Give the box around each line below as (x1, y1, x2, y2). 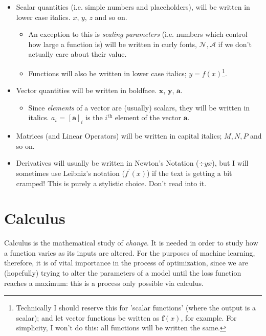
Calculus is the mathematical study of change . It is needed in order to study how (4, 237, 258, 248)
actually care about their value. (28, 49, 127, 59)
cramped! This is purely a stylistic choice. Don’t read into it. (16, 177, 207, 188)
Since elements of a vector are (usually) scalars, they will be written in (28, 102, 250, 113)
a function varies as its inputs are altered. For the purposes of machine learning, (4, 247, 255, 258)
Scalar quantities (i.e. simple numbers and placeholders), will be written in (16, 2, 250, 12)
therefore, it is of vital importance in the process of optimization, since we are (4, 257, 248, 268)
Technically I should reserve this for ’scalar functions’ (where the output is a (16, 302, 256, 313)
